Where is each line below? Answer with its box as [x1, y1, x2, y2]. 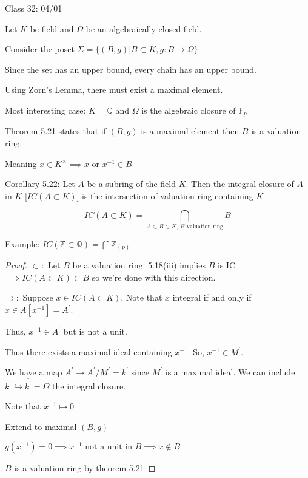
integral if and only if [172, 291, 252, 304]
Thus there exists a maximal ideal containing [5, 345, 172, 358]
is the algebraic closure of [141, 103, 236, 116]
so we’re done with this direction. [92, 270, 216, 283]
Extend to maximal [5, 420, 77, 432]
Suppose [22, 291, 53, 304]
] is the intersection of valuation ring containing [76, 189, 253, 202]
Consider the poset [5, 43, 75, 55]
